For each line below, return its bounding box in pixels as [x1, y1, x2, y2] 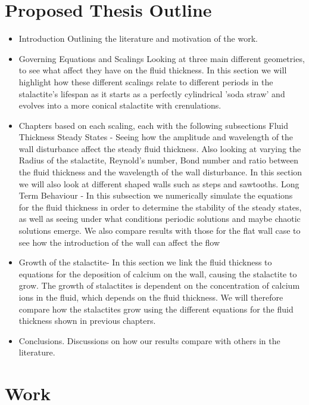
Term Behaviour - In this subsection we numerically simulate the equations [18, 189, 293, 202]
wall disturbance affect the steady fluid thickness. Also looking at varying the [18, 142, 301, 154]
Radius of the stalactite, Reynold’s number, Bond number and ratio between [18, 154, 298, 166]
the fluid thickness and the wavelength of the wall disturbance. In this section [18, 166, 302, 178]
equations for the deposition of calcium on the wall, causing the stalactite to [18, 267, 297, 280]
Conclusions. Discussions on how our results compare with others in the [18, 334, 280, 347]
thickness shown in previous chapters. [18, 314, 156, 327]
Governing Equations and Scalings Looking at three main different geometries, [18, 52, 305, 64]
